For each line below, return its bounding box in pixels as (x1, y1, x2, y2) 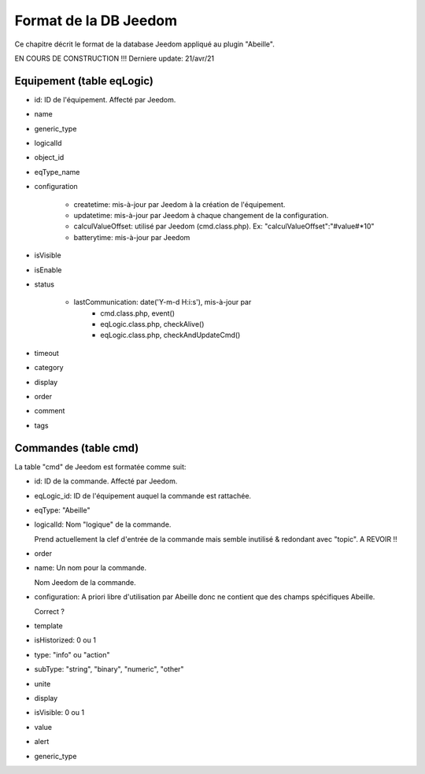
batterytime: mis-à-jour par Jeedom (73, 232, 190, 242)
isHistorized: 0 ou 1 (34, 635, 96, 645)
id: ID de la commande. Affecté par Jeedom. (34, 476, 178, 486)
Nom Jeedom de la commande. (34, 577, 137, 587)
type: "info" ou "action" (34, 650, 110, 659)
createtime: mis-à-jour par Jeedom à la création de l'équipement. (73, 199, 286, 209)
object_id (34, 153, 65, 162)
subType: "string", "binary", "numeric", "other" (34, 665, 184, 674)
